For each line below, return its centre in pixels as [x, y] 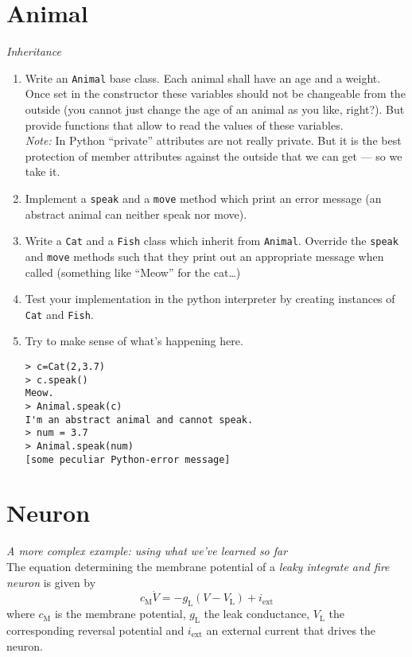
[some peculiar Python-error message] [128, 459]
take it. [43, 171]
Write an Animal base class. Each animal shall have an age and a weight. [203, 78]
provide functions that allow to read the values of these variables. [184, 124]
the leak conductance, [257, 614]
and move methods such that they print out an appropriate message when [204, 256]
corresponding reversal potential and [95, 630]
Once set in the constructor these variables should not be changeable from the [215, 93]
